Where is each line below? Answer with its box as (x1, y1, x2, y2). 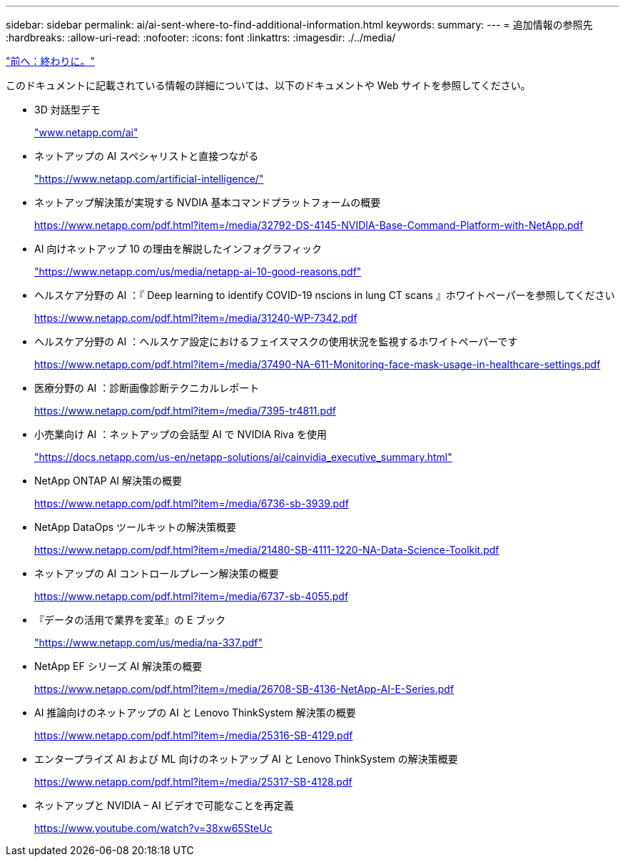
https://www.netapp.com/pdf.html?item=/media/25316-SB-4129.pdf (34, 729, 353, 741)
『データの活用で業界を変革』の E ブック (34, 614, 226, 626)
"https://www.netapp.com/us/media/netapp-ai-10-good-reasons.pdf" (34, 265, 362, 278)
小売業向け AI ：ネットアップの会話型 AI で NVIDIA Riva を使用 (34, 428, 327, 440)
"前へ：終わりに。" (6, 55, 96, 67)
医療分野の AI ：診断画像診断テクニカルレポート (34, 382, 260, 394)
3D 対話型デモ (34, 103, 101, 116)
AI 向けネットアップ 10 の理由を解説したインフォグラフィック (34, 243, 322, 255)
